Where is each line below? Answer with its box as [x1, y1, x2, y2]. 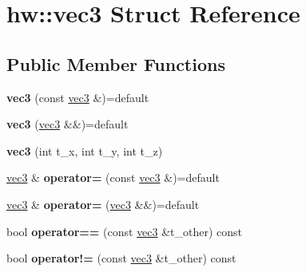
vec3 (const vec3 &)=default [6, 89, 149, 105]
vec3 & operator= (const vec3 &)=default [6, 169, 220, 186]
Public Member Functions [6, 51, 225, 76]
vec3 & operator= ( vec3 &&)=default [6, 195, 200, 212]
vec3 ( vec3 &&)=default [6, 116, 129, 132]
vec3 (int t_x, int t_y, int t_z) [6, 142, 163, 159]
